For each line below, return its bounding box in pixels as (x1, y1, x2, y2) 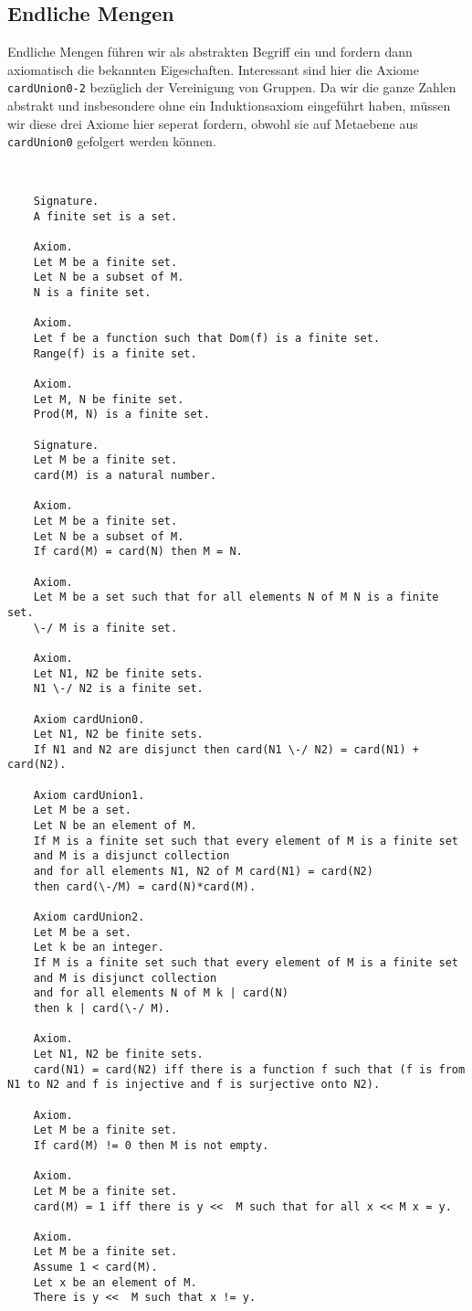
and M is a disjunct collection (33, 849, 230, 863)
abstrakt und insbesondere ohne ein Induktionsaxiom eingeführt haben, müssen (7, 96, 451, 115)
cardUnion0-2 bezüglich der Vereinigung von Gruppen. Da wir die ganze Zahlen (7, 78, 456, 97)
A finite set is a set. (33, 209, 178, 223)
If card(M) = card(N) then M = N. (33, 545, 243, 559)
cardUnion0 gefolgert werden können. (7, 132, 216, 151)
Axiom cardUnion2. (33, 911, 145, 924)
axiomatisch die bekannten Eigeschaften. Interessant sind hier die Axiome (7, 59, 419, 79)
